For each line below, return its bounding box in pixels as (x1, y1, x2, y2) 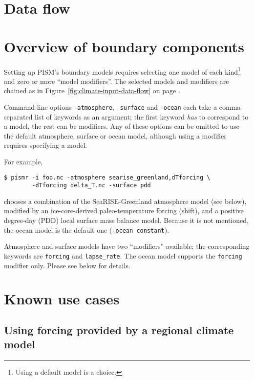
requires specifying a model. (4, 140, 87, 150)
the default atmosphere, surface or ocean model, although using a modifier (4, 130, 227, 140)
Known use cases (4, 289, 120, 309)
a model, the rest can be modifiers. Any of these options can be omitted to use (4, 121, 239, 131)
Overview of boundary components (4, 36, 244, 56)
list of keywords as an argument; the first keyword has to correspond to (35, 111, 249, 121)
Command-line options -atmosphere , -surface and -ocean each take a (4, 101, 217, 112)
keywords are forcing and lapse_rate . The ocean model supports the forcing (4, 250, 242, 260)
